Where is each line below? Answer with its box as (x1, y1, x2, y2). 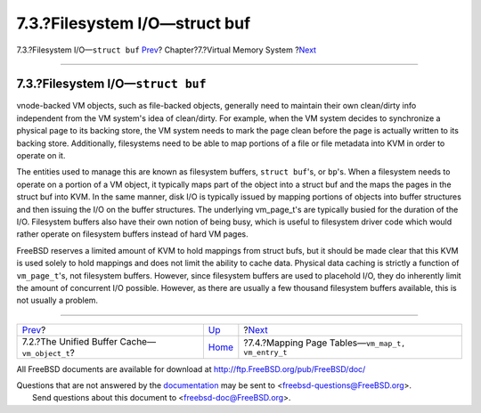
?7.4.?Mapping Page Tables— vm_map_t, (243, 336, 406, 349)
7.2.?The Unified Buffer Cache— (21, 335, 156, 347)
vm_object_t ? (21, 346, 76, 359)
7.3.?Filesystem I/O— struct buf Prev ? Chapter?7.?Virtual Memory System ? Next (16, 45, 316, 55)
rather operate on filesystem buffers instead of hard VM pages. (16, 229, 249, 239)
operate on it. (16, 150, 66, 161)
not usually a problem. (16, 295, 98, 306)
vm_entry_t (243, 348, 288, 358)
